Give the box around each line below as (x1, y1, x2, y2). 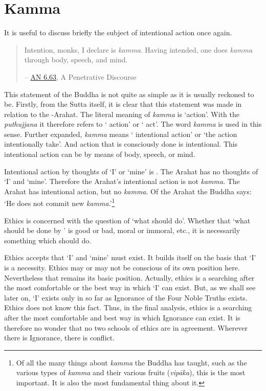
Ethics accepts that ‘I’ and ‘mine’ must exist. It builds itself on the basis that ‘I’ (4, 252, 256, 263)
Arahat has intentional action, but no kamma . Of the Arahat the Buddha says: (4, 186, 252, 196)
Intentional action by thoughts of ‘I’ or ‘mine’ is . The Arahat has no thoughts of (4, 166, 258, 176)
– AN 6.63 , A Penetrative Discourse (24, 71, 137, 82)
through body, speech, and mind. (24, 54, 128, 65)
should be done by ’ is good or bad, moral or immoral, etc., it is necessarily (4, 225, 240, 236)
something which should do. (4, 235, 92, 245)
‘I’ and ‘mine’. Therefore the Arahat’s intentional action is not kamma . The (4, 176, 240, 187)
